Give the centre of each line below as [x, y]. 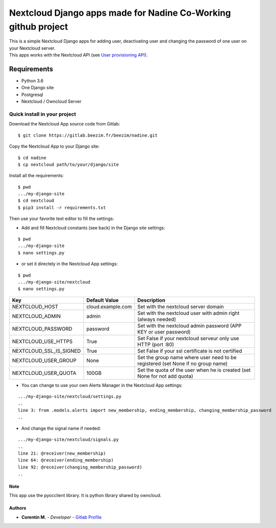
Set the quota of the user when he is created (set [194, 370]
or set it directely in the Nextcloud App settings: [69, 264]
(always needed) [157, 319]
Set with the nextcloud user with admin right [188, 313]
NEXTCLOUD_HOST [35, 307]
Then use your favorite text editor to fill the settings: [62, 218]
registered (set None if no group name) [182, 363]
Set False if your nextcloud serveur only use [188, 338]
